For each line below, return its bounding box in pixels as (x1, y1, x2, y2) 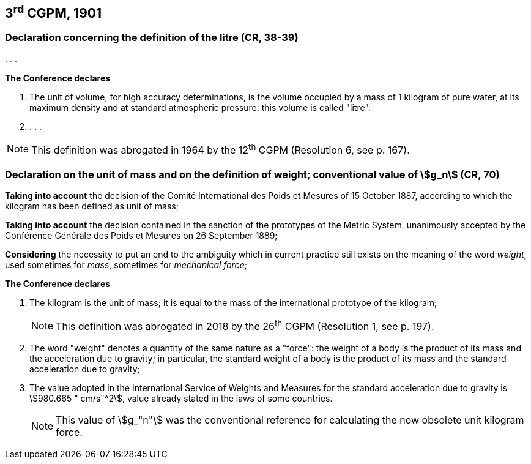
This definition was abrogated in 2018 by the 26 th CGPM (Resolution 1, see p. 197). (56, 318, 434, 333)
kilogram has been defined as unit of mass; (5, 200, 179, 211)
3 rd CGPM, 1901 (5, 2, 102, 21)
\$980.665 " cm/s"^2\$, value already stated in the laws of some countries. (29, 393, 333, 404)
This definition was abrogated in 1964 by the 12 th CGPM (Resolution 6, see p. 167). (31, 141, 410, 157)
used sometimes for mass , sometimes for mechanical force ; (5, 259, 247, 270)
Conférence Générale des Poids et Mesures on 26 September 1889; (5, 230, 278, 241)
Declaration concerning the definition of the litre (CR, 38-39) (5, 31, 299, 44)
